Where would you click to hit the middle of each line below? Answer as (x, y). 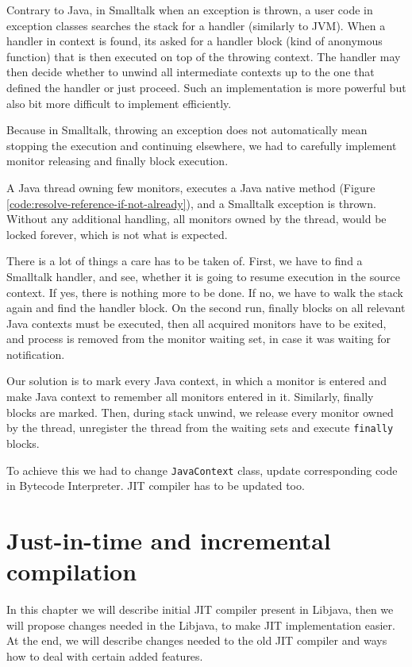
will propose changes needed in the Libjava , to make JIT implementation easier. (201, 625)
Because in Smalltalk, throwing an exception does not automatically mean (187, 130)
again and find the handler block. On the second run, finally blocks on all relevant (206, 308)
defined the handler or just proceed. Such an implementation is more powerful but (206, 87)
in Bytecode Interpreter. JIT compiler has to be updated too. (156, 486)
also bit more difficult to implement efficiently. (119, 103)
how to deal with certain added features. (105, 655)
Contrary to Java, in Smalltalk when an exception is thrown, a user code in (190, 10)
